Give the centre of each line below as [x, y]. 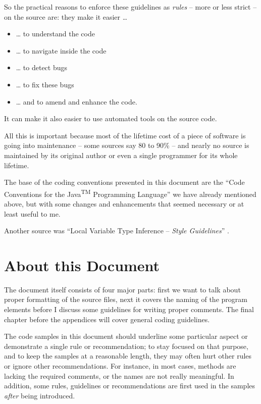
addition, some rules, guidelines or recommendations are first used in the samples [130, 386]
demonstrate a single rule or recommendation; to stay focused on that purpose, [126, 346]
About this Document [82, 265]
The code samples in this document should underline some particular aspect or [126, 336]
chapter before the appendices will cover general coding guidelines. [107, 319]
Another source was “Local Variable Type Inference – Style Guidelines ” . [117, 231]
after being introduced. [40, 395]
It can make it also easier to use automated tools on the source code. [111, 118]
